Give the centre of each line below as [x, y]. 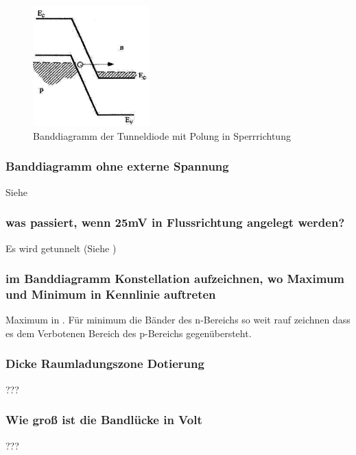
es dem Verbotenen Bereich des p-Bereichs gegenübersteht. [129, 333]
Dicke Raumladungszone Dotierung [105, 364]
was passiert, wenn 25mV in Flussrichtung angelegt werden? [175, 222]
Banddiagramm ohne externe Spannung [117, 166]
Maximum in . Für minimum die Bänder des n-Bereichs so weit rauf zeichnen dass [178, 320]
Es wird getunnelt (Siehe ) [61, 248]
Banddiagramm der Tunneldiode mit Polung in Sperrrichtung [162, 135]
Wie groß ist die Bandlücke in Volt [104, 420]
